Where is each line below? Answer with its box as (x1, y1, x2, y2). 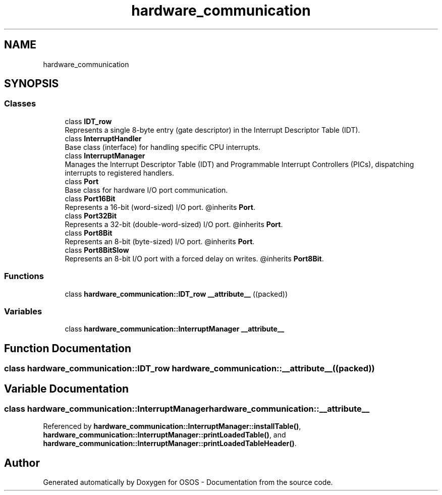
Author (4, 456, 40, 469)
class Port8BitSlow (65, 245, 129, 254)
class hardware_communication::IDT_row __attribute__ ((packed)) (65, 289, 288, 298)
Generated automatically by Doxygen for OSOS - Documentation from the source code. (43, 478, 333, 487)
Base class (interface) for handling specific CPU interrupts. (65, 142, 260, 151)
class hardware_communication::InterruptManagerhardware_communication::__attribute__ (4, 404, 370, 414)
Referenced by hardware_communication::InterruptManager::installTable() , (43, 422, 301, 431)
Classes (4, 98, 36, 109)
